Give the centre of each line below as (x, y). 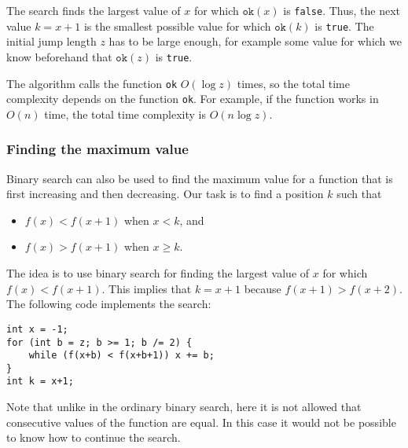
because (263, 288)
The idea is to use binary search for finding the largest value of (158, 273)
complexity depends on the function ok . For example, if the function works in (193, 99)
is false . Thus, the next (342, 10)
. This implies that (147, 288)
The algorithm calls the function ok (92, 83)
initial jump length (51, 41)
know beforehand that (59, 56)
